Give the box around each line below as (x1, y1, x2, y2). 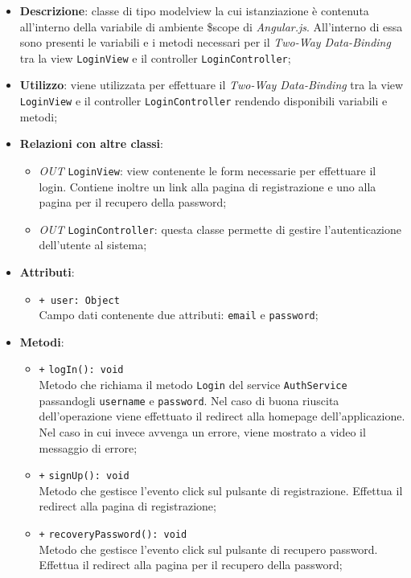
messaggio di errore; (39, 439, 138, 456)
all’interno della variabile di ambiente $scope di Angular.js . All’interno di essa (19, 18, 403, 35)
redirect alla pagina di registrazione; (39, 498, 216, 514)
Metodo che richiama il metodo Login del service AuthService (39, 376, 347, 393)
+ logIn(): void (39, 364, 124, 376)
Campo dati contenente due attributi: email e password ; (39, 306, 319, 323)
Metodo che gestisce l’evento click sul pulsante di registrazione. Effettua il (39, 482, 403, 498)
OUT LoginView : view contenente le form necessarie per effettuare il (39, 162, 376, 178)
